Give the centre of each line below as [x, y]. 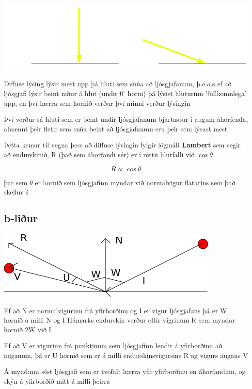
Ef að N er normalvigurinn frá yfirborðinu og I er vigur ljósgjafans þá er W [116, 310]
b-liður [21, 218]
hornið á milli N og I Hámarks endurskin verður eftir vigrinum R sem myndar [119, 320]
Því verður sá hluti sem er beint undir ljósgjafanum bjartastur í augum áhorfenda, [126, 119]
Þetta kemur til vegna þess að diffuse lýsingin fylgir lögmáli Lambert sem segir [122, 145]
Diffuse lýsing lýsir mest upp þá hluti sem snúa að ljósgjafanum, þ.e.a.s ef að [118, 84]
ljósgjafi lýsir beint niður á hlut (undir [61, 93]
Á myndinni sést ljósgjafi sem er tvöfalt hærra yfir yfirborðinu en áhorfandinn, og [125, 371]
